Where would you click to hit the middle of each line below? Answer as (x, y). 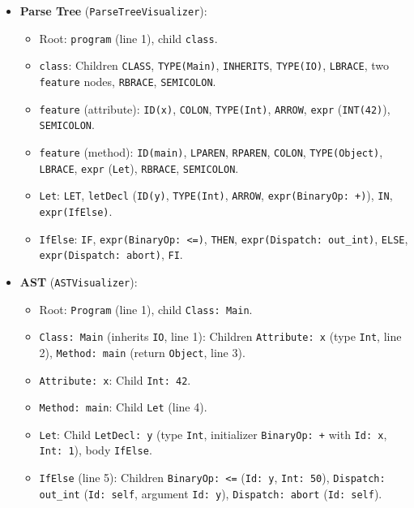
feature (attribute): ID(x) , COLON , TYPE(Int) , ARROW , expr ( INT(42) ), (215, 108)
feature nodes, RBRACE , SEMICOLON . (128, 81)
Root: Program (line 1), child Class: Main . (146, 309)
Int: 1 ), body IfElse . (96, 450)
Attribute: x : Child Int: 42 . (115, 379)
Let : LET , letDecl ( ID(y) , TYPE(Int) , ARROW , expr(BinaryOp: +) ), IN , (216, 195)
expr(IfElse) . (76, 211)
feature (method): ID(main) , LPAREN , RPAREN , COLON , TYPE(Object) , (211, 151)
